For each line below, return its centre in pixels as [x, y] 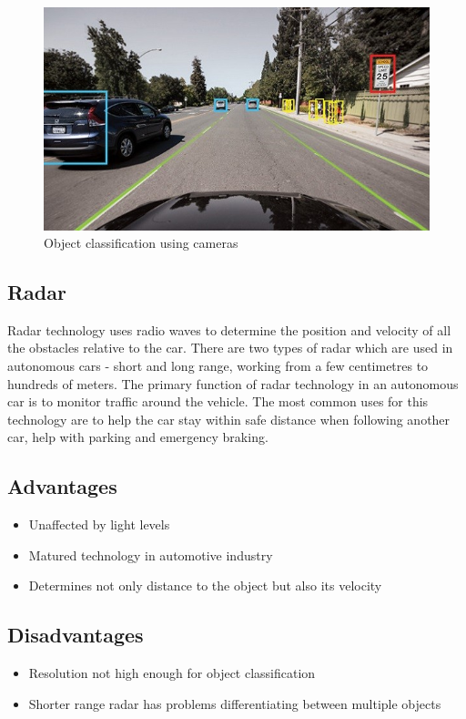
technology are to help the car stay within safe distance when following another [229, 419]
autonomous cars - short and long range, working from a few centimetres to [218, 366]
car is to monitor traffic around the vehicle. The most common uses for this [218, 401]
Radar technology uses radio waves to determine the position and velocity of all [229, 329]
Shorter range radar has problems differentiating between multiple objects [235, 703]
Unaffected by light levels [99, 524]
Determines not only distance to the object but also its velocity [205, 585]
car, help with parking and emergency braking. [138, 437]
